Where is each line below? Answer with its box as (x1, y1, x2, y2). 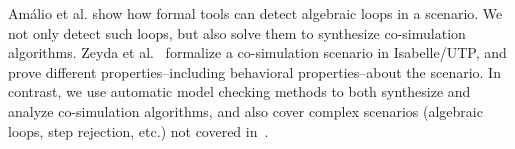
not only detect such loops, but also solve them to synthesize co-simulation (8, 22, 466, 43)
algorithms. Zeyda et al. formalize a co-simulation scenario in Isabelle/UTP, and (8, 42, 507, 63)
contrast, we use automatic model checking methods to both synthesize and (8, 81, 471, 102)
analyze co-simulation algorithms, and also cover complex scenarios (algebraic (8, 100, 483, 121)
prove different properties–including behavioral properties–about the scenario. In (8, 61, 501, 82)
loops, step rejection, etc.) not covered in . (8, 120, 269, 141)
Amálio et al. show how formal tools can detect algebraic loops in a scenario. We (8, 3, 503, 23)
